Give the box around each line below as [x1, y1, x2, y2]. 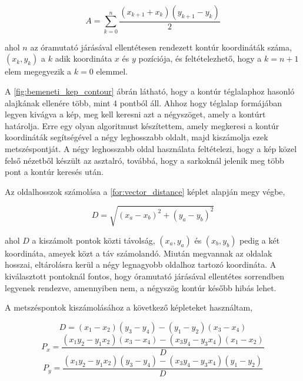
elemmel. [96, 65, 128, 77]
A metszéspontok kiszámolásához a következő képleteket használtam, [5, 301, 253, 313]
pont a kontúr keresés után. [5, 166, 104, 178]
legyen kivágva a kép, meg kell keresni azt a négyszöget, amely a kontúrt [5, 108, 266, 120]
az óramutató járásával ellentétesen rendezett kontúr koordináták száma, [30, 41, 292, 53]
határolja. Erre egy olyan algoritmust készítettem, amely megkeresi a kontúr [5, 119, 279, 132]
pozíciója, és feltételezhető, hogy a [138, 52, 262, 65]
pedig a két [239, 234, 280, 246]
